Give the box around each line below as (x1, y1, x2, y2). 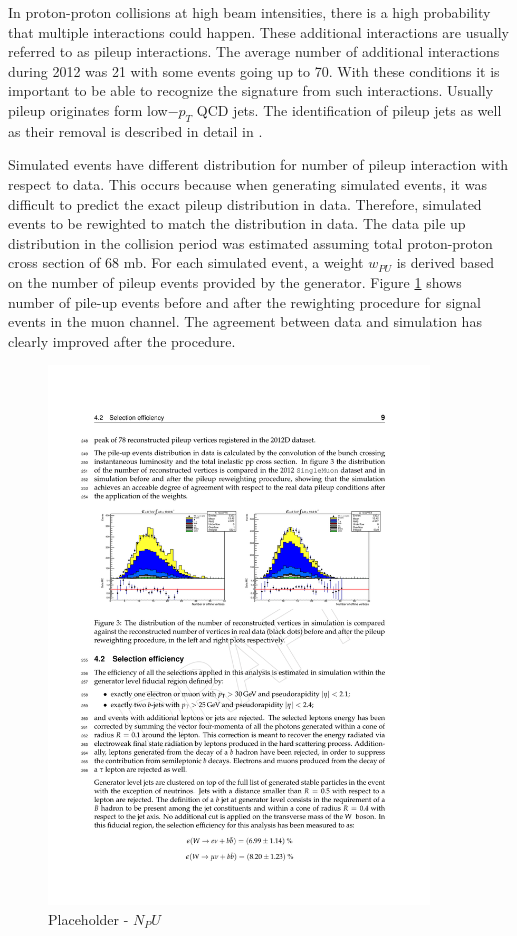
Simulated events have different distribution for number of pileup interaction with (8, 154, 509, 175)
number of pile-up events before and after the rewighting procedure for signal (8, 291, 481, 312)
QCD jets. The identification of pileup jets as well (196, 99, 502, 120)
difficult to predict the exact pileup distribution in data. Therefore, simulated (8, 193, 482, 214)
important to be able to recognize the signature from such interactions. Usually (8, 80, 494, 101)
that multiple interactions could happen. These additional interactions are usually (8, 21, 509, 42)
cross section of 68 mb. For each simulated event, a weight (8, 252, 364, 273)
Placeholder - (48, 908, 129, 929)
